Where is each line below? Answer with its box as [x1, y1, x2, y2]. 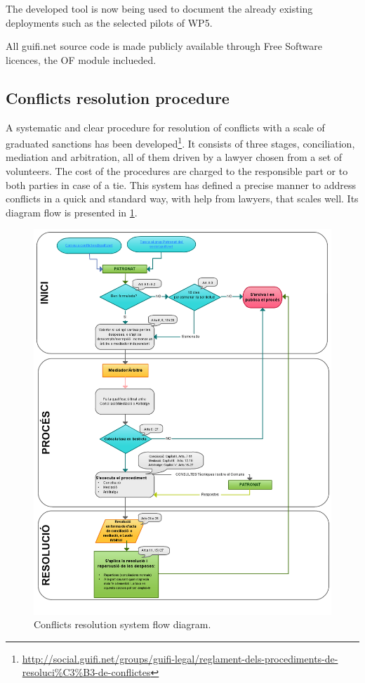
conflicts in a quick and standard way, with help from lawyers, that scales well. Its [6, 191, 359, 206]
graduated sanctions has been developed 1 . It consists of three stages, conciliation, [6, 134, 355, 150]
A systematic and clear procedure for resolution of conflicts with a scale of [6, 119, 325, 134]
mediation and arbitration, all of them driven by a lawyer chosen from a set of [6, 150, 343, 164]
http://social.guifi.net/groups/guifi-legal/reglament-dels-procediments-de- [22, 651, 338, 665]
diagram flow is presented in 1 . [6, 204, 138, 219]
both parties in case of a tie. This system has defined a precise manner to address [6, 177, 356, 192]
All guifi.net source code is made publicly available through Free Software [6, 39, 322, 53]
